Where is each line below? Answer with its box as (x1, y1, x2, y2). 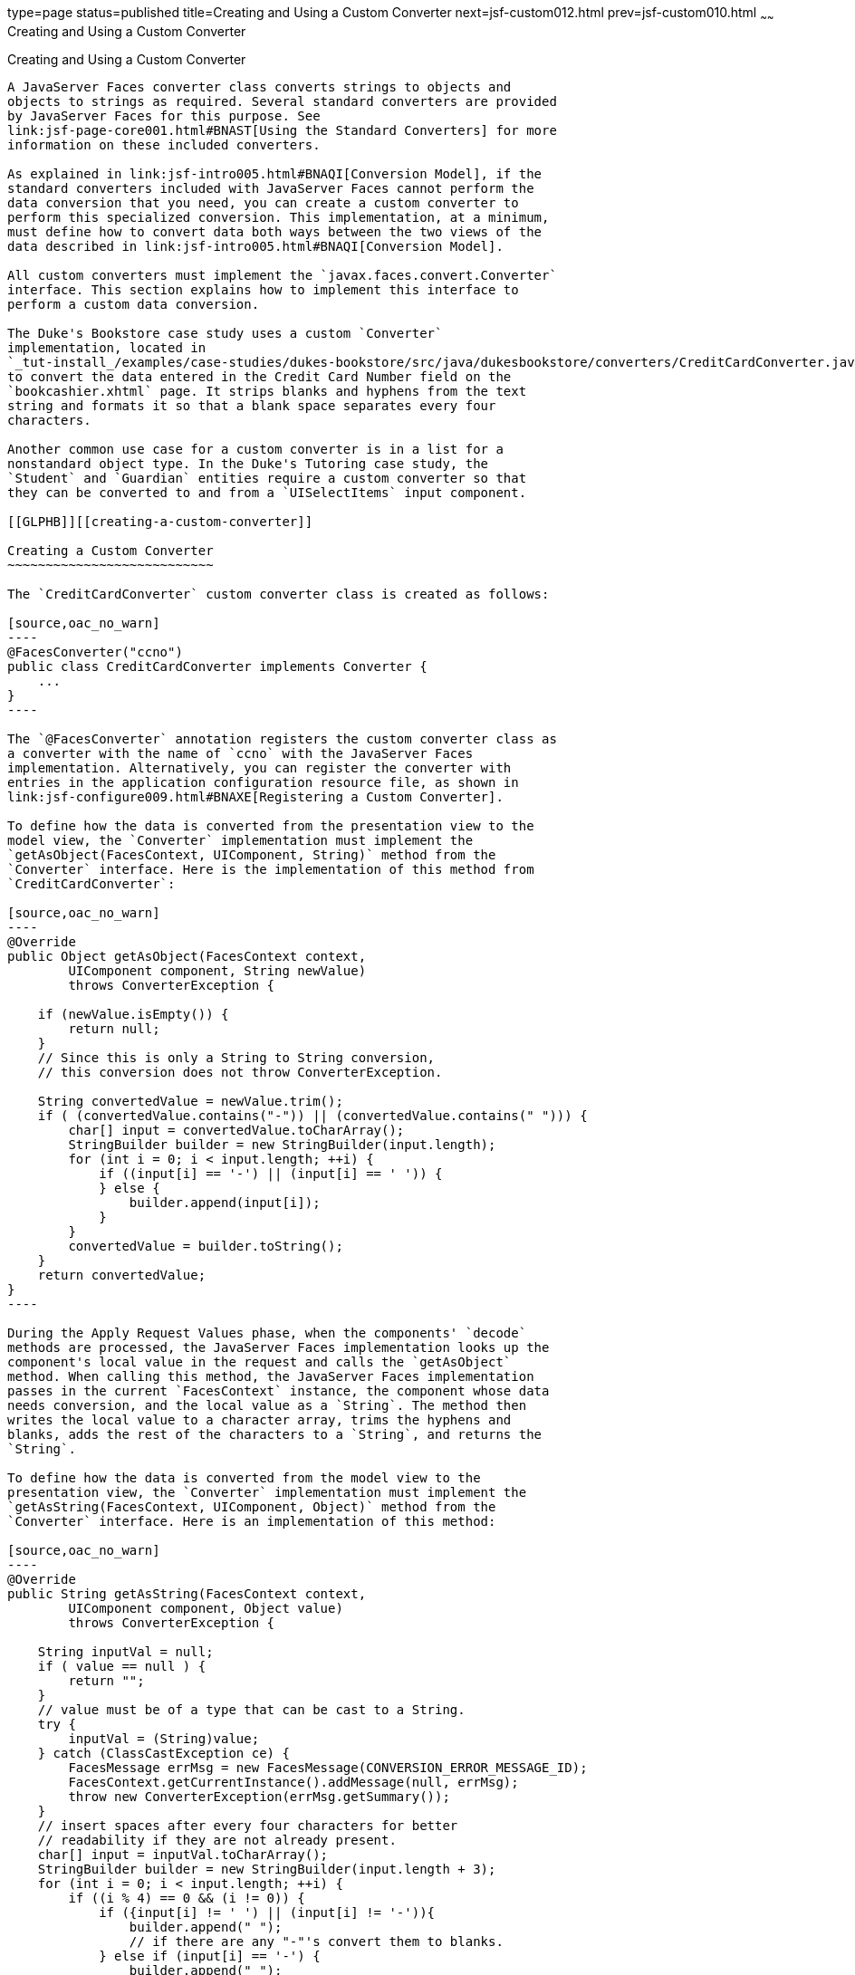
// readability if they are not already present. (37, 1832, 397, 1847)
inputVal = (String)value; (68, 1731, 260, 1746)
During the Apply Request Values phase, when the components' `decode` (7, 1325, 527, 1340)
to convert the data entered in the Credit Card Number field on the (7, 369, 512, 384)
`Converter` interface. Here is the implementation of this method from (7, 861, 534, 877)
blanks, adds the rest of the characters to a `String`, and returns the (7, 1426, 543, 1442)
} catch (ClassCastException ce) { (37, 1745, 290, 1760)
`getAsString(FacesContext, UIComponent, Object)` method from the (7, 1499, 496, 1514)
